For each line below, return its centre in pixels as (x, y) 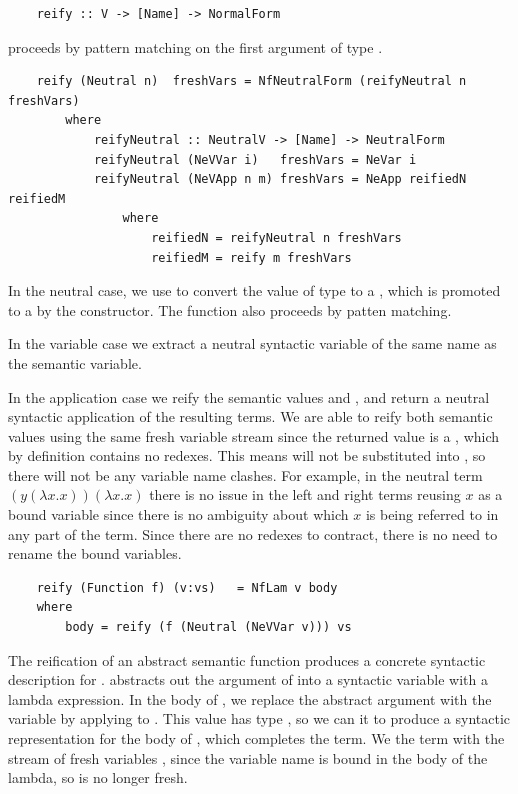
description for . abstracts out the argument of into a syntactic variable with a (248, 679)
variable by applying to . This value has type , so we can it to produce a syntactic (259, 718)
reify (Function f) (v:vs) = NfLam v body (187, 587)
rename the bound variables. (95, 553)
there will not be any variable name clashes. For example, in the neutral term (245, 474)
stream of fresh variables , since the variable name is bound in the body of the (248, 757)
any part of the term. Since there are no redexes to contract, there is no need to (253, 533)
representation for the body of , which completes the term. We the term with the (256, 738)
